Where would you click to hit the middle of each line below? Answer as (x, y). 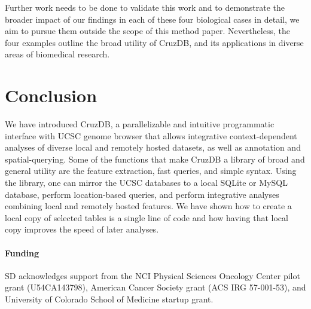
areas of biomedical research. (57, 54)
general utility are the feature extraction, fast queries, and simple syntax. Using (151, 171)
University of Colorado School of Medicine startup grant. (109, 299)
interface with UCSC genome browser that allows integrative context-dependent (151, 135)
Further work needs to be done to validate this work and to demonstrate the (145, 7)
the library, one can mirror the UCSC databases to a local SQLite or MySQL (146, 183)
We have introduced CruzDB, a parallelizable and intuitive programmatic (140, 124)
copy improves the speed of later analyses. (82, 229)
